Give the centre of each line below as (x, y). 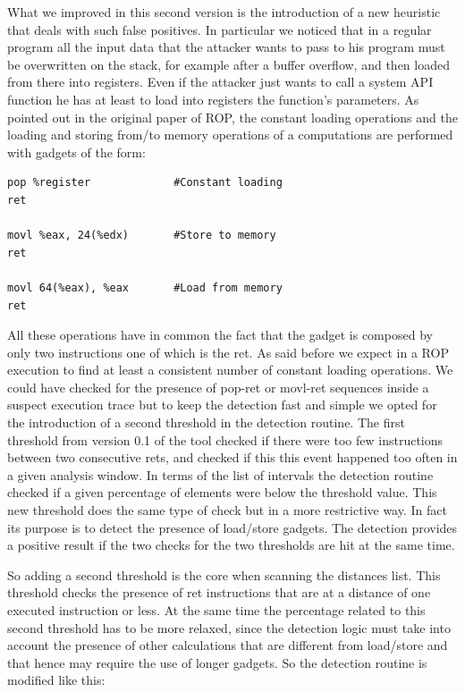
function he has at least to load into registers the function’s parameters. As (213, 99)
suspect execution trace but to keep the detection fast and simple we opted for (222, 405)
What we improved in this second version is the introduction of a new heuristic (224, 12)
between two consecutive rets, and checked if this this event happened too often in (232, 457)
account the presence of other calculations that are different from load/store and (228, 645)
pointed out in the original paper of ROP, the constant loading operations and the (232, 117)
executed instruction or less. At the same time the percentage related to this (216, 610)
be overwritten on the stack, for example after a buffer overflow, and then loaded (228, 64)
